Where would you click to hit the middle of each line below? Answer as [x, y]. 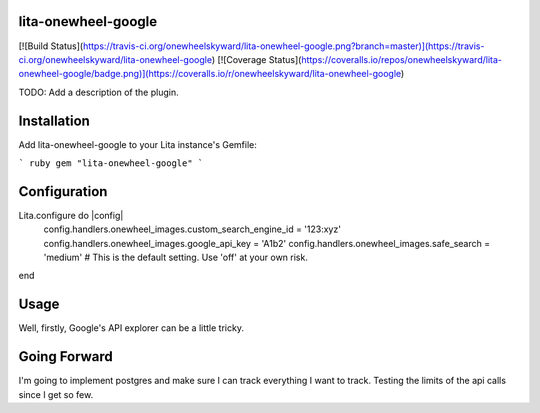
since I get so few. [56, 394]
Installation [54, 120]
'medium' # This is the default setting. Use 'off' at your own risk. [176, 257]
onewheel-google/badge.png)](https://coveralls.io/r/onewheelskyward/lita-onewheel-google [210, 74]
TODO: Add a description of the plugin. [98, 92]
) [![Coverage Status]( [256, 59]
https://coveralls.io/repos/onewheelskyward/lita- [401, 59]
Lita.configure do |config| [71, 215]
